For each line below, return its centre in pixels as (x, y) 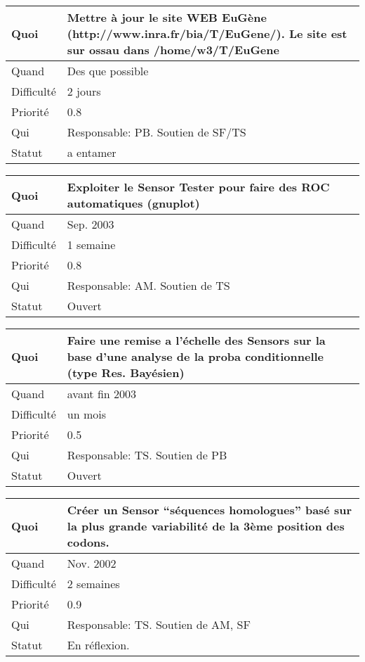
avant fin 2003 (102, 394)
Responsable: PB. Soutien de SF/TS (157, 132)
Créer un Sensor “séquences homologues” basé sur (209, 510)
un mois (86, 414)
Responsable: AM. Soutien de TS (148, 285)
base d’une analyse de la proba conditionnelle (195, 356)
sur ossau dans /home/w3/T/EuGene (173, 50)
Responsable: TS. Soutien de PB (147, 455)
